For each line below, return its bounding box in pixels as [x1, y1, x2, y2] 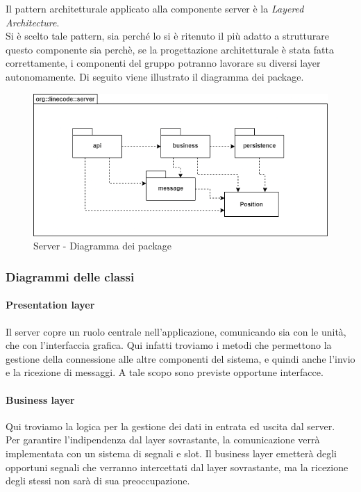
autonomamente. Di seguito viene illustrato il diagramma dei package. [6, 69, 304, 83]
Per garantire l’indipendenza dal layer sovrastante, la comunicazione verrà [6, 432, 320, 447]
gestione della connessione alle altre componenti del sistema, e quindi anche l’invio [6, 351, 355, 366]
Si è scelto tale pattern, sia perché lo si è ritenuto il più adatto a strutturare [6, 28, 330, 43]
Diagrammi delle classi [6, 268, 135, 285]
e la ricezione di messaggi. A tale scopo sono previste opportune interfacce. [6, 365, 324, 379]
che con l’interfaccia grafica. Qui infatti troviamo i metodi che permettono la [6, 338, 332, 352]
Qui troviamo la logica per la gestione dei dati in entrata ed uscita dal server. [6, 418, 335, 433]
